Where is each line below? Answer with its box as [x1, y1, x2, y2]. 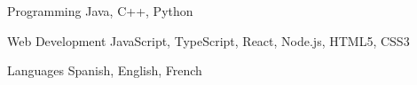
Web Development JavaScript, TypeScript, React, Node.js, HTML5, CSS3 [7, 31, 410, 50]
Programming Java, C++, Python [7, 2, 193, 19]
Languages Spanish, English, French [7, 61, 202, 80]
